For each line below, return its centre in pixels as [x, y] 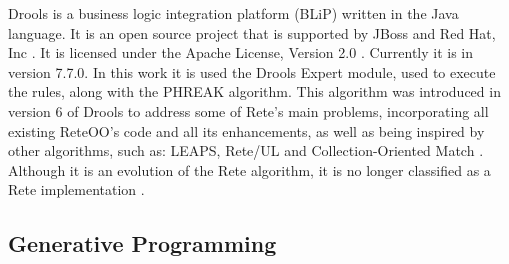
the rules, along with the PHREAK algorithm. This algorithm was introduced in [254, 91]
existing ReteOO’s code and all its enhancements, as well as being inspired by [246, 130]
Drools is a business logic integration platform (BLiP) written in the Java [233, 13]
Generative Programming [142, 243]
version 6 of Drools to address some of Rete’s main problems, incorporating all [248, 110]
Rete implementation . [76, 189]
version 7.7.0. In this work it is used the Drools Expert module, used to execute [252, 71]
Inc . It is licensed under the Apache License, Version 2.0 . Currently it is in [241, 52]
